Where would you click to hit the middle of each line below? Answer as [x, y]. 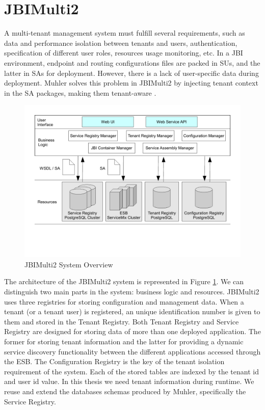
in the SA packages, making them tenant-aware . [80, 92]
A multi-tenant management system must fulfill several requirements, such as [125, 33]
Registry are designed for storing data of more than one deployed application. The [132, 331]
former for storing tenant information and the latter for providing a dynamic [124, 341]
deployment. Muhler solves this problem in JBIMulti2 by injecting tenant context [131, 83]
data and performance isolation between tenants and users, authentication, [121, 43]
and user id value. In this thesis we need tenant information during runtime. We [129, 381]
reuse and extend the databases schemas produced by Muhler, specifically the [125, 391]
